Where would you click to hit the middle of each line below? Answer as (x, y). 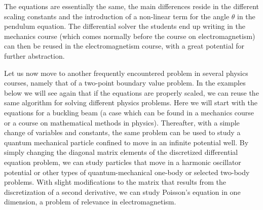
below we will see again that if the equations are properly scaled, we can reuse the (131, 92)
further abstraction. (34, 55)
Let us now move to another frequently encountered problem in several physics (126, 73)
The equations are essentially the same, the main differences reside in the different (131, 6)
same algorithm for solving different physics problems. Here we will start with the (131, 102)
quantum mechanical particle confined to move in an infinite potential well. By (126, 142)
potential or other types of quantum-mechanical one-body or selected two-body (127, 172)
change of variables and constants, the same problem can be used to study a (122, 132)
